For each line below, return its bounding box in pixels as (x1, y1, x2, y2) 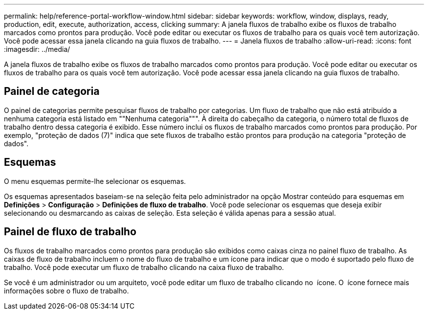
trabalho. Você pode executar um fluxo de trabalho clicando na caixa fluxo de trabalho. (4, 263, 284, 271)
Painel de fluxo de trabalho (4, 225, 137, 238)
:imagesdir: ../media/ (4, 45, 70, 53)
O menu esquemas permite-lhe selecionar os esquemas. (4, 177, 186, 185)
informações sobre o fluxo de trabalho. (4, 286, 129, 295)
